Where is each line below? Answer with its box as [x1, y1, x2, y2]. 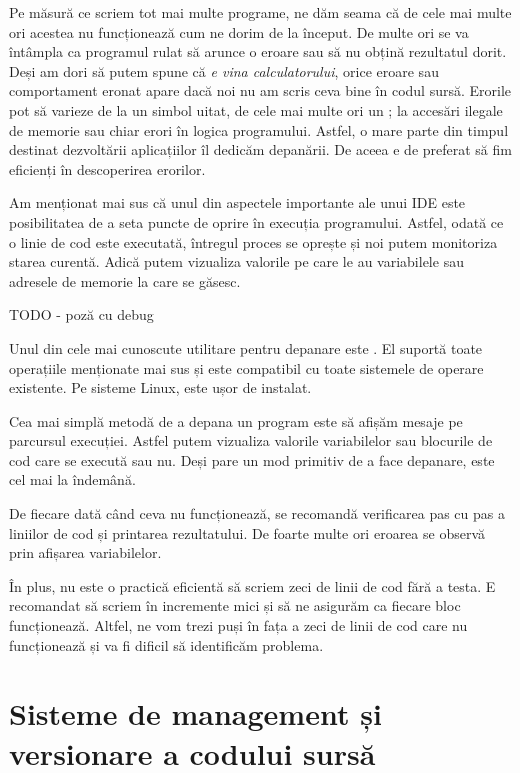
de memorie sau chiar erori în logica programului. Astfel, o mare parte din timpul [9, 119, 509, 140]
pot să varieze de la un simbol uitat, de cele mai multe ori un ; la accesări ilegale [9, 99, 503, 120]
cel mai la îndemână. [9, 469, 136, 490]
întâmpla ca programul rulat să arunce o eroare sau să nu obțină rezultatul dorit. [9, 41, 507, 62]
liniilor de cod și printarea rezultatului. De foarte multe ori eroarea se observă [9, 522, 485, 543]
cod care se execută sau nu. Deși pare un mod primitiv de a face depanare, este [9, 449, 495, 470]
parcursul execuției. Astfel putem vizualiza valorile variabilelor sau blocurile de [9, 430, 493, 451]
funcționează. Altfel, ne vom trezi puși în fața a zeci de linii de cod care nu [9, 615, 468, 636]
